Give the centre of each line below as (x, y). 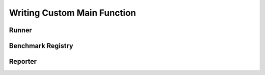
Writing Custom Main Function (73, 13)
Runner (21, 30)
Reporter (23, 62)
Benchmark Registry (41, 46)
